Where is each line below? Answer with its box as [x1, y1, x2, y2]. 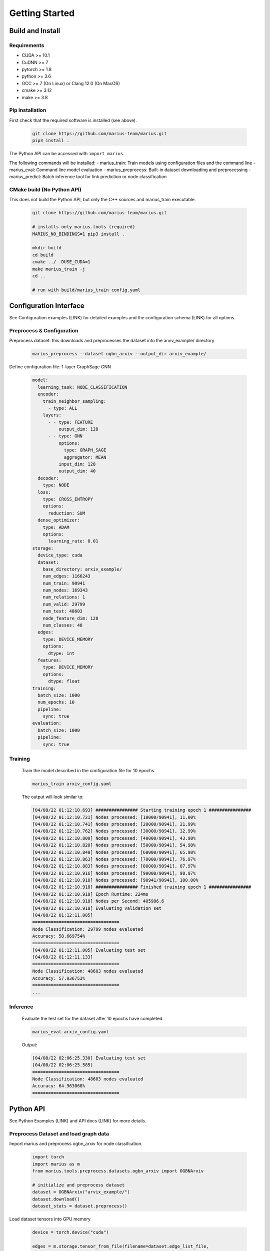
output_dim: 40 [58, 468, 96, 474]
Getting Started [9, 8, 75, 19]
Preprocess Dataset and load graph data [9, 1130, 109, 1137]
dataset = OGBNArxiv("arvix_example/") [32, 1189, 130, 1195]
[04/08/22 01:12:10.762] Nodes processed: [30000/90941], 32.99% [32, 828, 196, 834]
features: [37, 657, 62, 663]
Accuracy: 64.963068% [32, 1083, 85, 1089]
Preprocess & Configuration [9, 327, 78, 334]
